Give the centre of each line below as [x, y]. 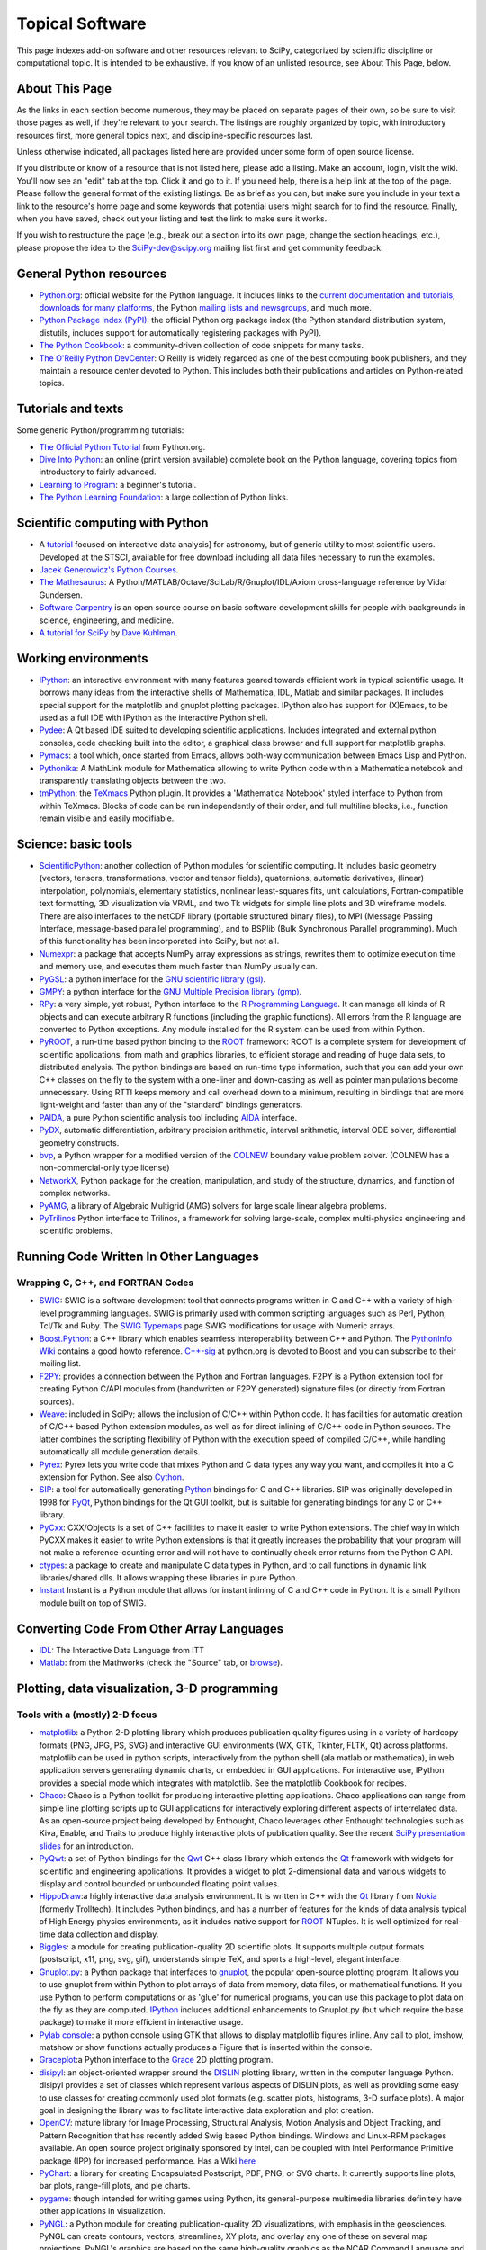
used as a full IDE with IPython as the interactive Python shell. [153, 717]
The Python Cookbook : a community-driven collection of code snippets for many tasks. [202, 346]
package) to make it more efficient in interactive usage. [141, 2022]
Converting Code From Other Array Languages [150, 1629]
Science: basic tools [75, 844]
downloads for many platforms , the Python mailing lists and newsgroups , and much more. [206, 308]
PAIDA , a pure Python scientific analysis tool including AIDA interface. [168, 1117]
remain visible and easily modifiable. [107, 818]
